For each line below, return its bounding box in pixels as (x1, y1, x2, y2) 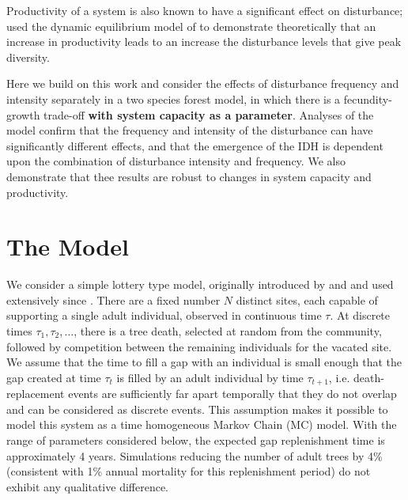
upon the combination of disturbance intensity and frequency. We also (6, 153, 346, 169)
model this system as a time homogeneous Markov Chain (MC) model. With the (6, 416, 397, 433)
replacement (6, 385, 65, 402)
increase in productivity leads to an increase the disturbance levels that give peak (6, 33, 402, 50)
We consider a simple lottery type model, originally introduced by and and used (6, 276, 394, 293)
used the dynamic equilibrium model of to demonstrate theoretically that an (6, 17, 376, 34)
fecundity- (343, 90, 392, 107)
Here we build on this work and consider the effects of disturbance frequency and (6, 75, 399, 92)
